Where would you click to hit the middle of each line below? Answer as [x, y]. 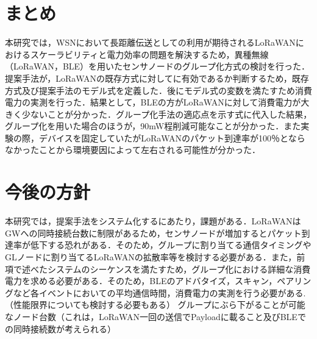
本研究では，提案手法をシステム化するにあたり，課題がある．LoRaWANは [153, 221]
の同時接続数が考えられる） [60, 328]
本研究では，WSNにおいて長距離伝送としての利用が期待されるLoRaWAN [150, 42]
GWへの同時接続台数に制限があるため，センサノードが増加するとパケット [153, 233]
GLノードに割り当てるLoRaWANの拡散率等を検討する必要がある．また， [151, 256]
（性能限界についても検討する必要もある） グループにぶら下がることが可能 [155, 305]
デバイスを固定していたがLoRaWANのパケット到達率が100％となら [172, 137]
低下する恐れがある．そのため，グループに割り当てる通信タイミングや [171, 245]
